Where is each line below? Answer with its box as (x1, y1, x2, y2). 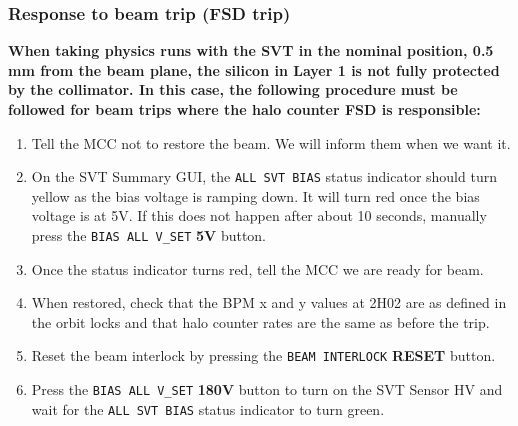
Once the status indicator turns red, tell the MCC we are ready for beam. (31, 258, 484, 279)
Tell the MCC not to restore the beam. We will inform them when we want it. (31, 132, 511, 153)
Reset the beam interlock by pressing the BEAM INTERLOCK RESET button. (31, 345, 496, 366)
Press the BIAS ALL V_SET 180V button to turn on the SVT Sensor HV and (31, 379, 503, 400)
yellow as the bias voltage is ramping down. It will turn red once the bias (31, 185, 480, 206)
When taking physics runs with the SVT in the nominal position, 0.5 (8, 40, 494, 61)
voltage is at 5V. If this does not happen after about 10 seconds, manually (31, 205, 487, 226)
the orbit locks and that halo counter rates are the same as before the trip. (31, 311, 490, 332)
